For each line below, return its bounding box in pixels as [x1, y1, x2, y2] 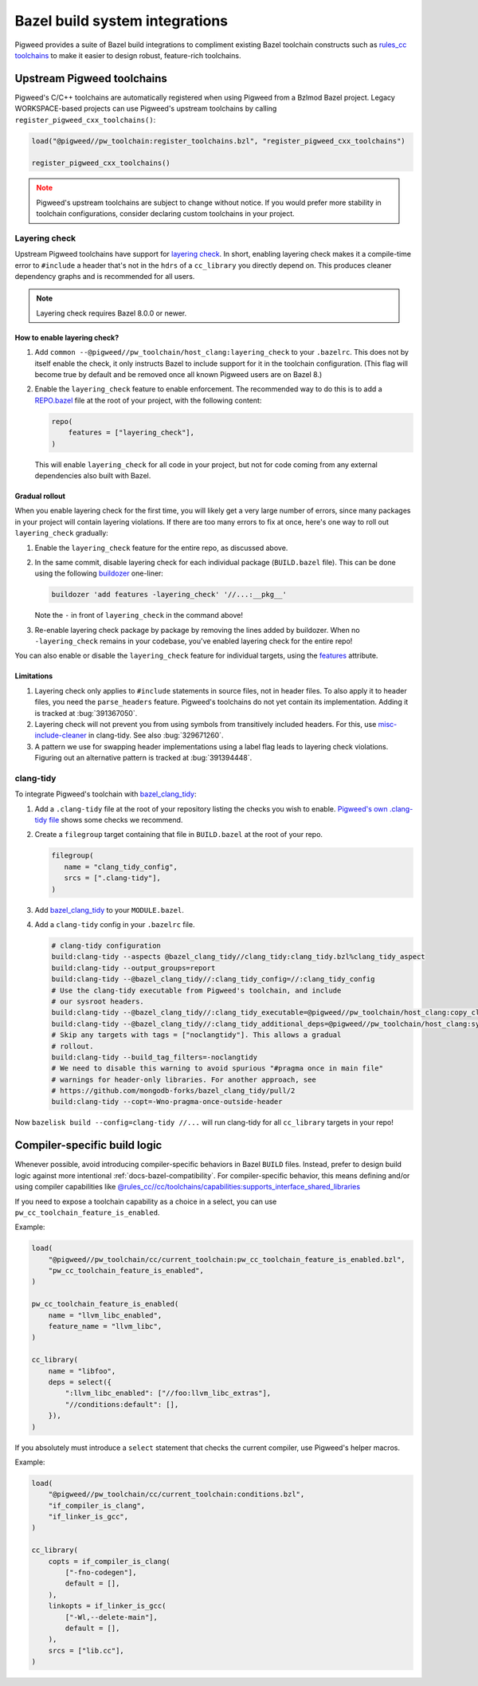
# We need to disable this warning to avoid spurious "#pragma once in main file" [51, 1064, 384, 1073]
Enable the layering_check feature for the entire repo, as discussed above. [34, 543, 288, 552]
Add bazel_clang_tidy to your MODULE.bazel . [34, 905, 185, 914]
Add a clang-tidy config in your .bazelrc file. [34, 920, 195, 929]
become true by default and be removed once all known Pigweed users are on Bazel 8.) [34, 370, 323, 379]
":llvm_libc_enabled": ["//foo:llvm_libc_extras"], [65, 1389, 272, 1398]
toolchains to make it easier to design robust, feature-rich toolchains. [14, 50, 241, 60]
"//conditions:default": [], [65, 1400, 179, 1409]
